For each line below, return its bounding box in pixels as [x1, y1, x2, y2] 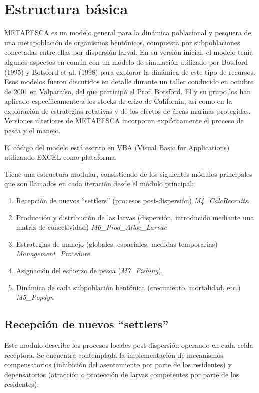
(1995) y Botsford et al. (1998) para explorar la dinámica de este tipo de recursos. [4, 66, 255, 77]
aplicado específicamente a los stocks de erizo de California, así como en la [4, 96, 232, 106]
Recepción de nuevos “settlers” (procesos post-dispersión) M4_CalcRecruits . [16, 195, 250, 206]
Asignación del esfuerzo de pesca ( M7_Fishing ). [16, 265, 163, 275]
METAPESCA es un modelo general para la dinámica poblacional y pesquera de [4, 27, 251, 38]
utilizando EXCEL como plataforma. [4, 152, 117, 162]
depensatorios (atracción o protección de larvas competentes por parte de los [4, 369, 239, 379]
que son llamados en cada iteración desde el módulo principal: [4, 178, 194, 189]
